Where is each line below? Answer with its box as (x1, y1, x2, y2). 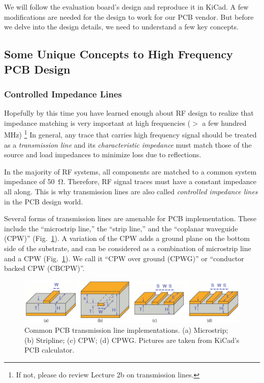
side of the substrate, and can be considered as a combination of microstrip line (4, 242, 251, 253)
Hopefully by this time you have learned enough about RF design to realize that (4, 108, 254, 118)
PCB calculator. (24, 344, 75, 355)
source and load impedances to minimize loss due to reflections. (4, 149, 202, 160)
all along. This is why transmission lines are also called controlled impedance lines (4, 186, 258, 196)
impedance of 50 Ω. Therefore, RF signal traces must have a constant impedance (4, 176, 256, 187)
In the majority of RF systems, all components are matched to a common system (4, 166, 257, 177)
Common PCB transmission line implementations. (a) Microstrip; (24, 325, 228, 335)
